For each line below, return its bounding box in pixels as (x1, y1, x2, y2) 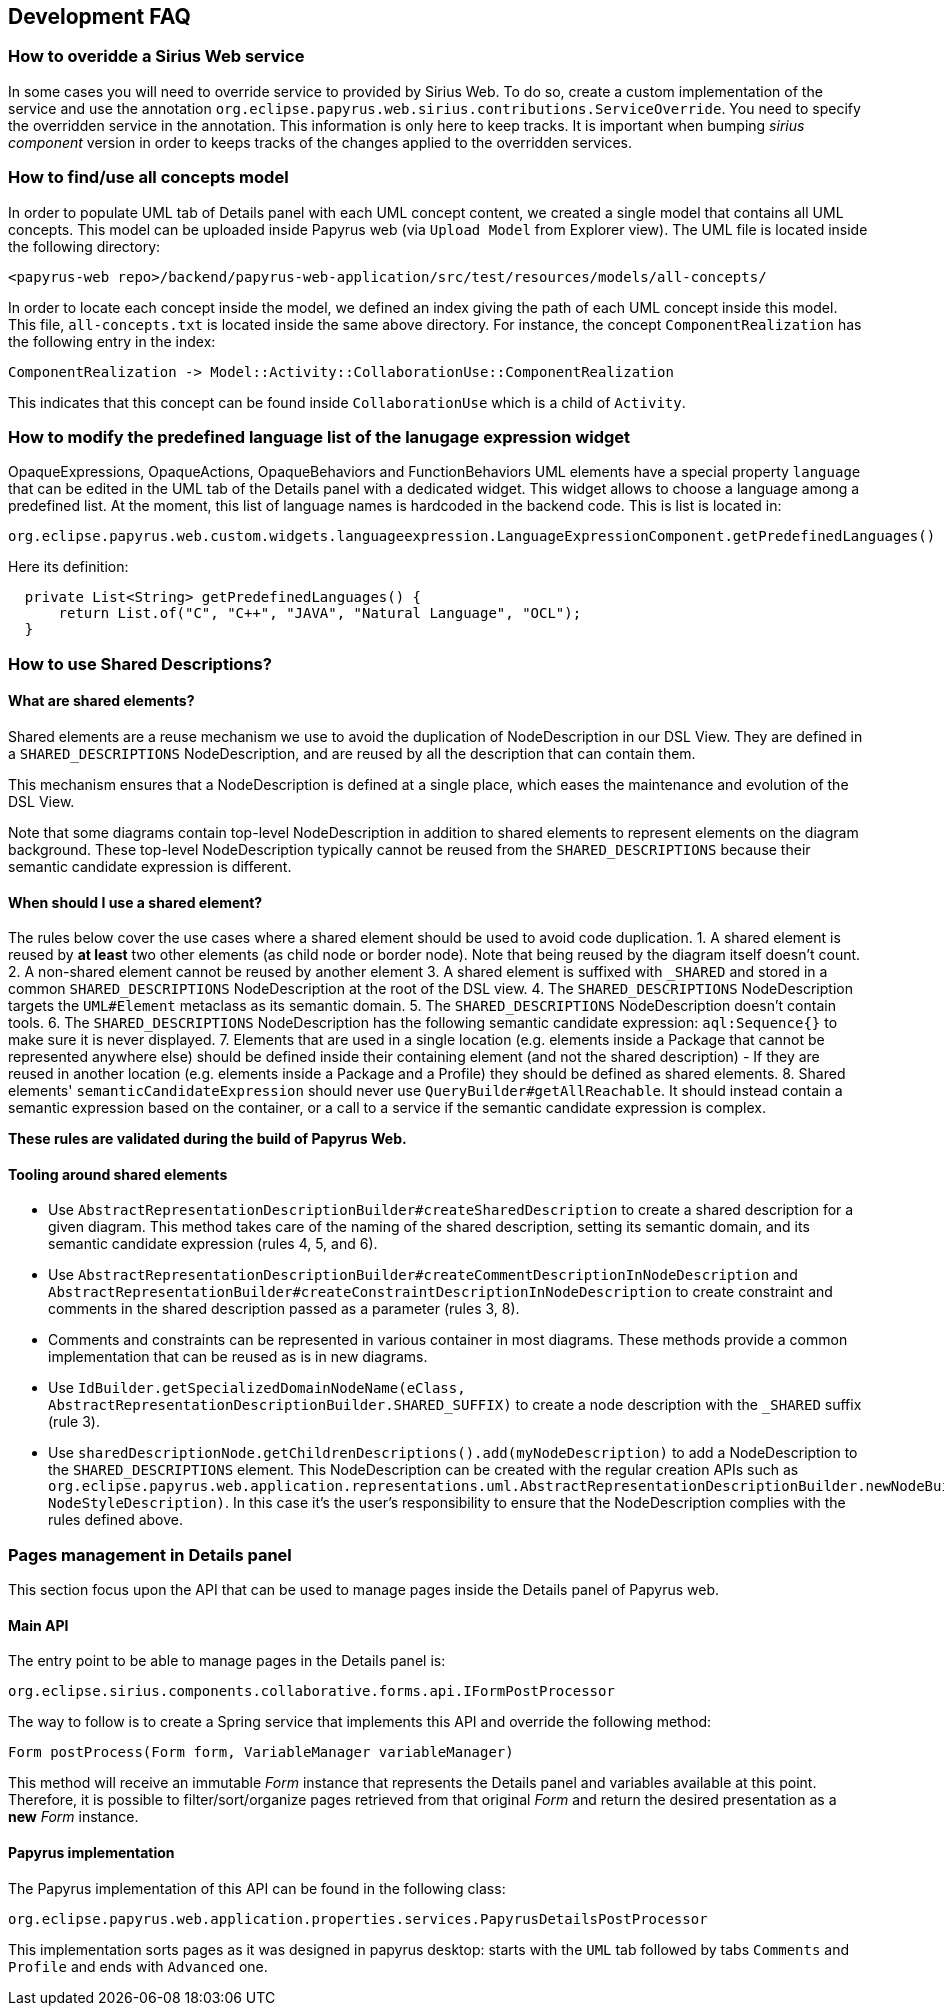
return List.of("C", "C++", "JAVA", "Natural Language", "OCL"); (58, 605, 582, 622)
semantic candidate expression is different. (8, 857, 292, 875)
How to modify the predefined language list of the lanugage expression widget (8, 426, 631, 447)
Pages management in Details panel (8, 1544, 292, 1565)
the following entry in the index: (8, 332, 216, 350)
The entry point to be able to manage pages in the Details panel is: (8, 1652, 446, 1670)
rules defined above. (48, 1511, 184, 1529)
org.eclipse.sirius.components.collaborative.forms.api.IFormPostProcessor (8, 1683, 615, 1700)
